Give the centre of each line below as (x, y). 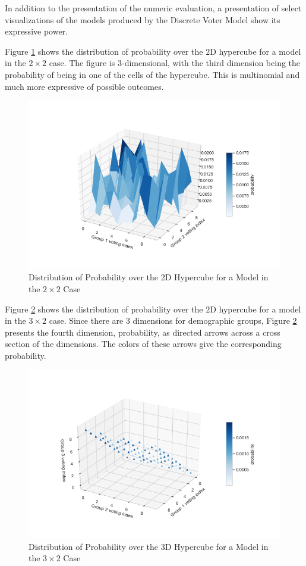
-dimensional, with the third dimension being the (211, 63)
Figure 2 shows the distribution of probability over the (104, 309)
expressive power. (36, 31)
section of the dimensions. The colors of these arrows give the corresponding (143, 344)
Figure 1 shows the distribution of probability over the (104, 51)
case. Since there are (86, 320)
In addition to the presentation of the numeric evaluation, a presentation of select (153, 8)
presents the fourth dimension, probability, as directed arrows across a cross (143, 332)
